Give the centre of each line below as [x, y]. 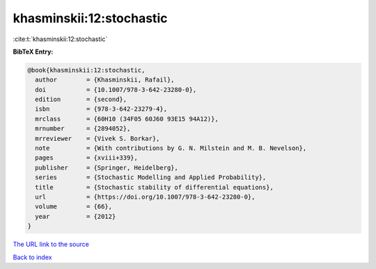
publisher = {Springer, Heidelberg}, [107, 168]
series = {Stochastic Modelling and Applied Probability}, [151, 177]
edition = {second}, [81, 100]
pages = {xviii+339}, [87, 158]
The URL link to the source [51, 245]
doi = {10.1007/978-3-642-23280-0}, [116, 90]
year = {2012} [76, 216]
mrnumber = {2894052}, [83, 129]
